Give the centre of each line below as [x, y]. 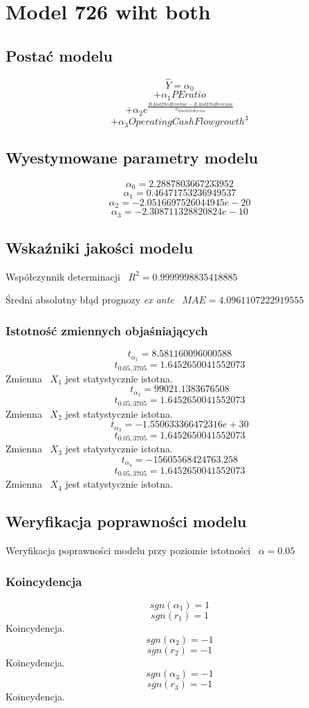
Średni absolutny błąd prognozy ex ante [90, 300]
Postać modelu [59, 55]
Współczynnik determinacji [63, 276]
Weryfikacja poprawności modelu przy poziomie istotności [128, 550]
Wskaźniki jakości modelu [100, 248]
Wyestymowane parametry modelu [132, 158]
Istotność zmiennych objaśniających [107, 330]
